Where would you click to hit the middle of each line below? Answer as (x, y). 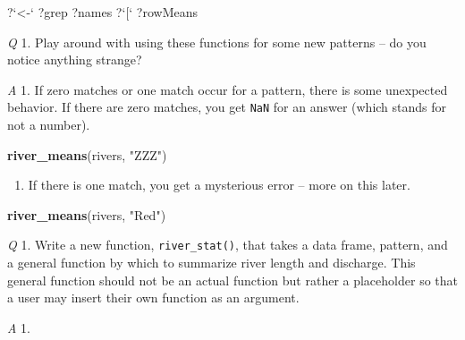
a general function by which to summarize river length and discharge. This (211, 263)
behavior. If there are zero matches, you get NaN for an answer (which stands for (227, 107)
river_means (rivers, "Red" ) (87, 214)
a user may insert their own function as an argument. (153, 297)
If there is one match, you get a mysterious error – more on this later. (219, 185)
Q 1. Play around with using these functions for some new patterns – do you (217, 42)
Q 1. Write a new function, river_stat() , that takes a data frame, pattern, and (228, 245)
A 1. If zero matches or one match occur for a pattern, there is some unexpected (228, 89)
